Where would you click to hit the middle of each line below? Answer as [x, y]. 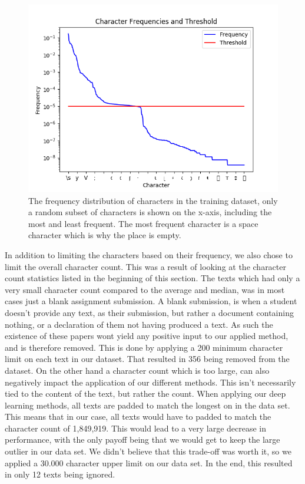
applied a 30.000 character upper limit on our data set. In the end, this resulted [149, 462]
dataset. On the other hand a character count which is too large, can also [137, 370]
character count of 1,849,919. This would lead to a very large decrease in [136, 428]
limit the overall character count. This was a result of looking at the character [145, 266]
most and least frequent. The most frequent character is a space [143, 223]
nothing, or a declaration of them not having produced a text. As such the [139, 324]
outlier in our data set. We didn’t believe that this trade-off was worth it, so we [148, 451]
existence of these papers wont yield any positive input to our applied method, [147, 336]
